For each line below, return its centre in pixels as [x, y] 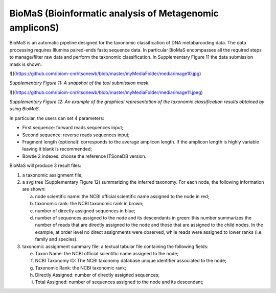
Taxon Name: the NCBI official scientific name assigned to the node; [107, 253]
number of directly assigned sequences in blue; [85, 211]
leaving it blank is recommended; [57, 149]
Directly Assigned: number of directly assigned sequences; [97, 275]
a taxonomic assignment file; [52, 175]
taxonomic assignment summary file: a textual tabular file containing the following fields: [115, 246]
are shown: [34, 189]
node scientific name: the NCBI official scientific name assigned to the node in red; [122, 196]
